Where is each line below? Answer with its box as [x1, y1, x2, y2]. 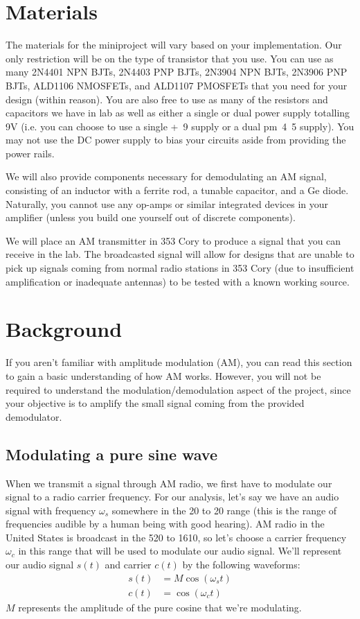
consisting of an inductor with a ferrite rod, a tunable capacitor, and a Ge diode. [6, 183, 349, 198]
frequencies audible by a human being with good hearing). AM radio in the [6, 516, 325, 531]
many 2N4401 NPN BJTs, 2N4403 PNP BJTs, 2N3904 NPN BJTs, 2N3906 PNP [6, 64, 348, 79]
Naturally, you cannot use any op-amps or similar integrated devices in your [6, 196, 329, 211]
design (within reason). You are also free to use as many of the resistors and [6, 91, 328, 106]
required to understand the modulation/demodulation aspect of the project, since [6, 382, 351, 396]
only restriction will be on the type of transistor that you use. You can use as [6, 51, 334, 65]
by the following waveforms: [182, 557, 300, 572]
